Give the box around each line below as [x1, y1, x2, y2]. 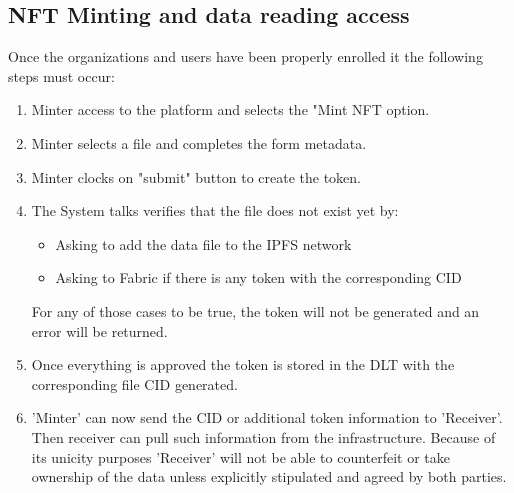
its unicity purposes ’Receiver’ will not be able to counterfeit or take [31, 446, 451, 467]
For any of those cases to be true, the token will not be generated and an [31, 300, 480, 321]
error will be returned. [31, 320, 168, 341]
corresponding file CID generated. [31, 373, 238, 394]
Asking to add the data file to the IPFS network [55, 233, 352, 254]
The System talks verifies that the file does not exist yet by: [31, 200, 399, 221]
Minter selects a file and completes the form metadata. [31, 132, 367, 153]
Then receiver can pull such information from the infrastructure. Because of [31, 426, 496, 447]
